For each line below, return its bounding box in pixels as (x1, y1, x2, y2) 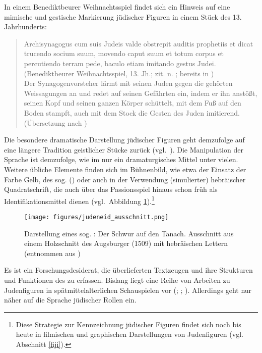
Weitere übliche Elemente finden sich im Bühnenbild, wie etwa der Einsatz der (4, 164, 246, 174)
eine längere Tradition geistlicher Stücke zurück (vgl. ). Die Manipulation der (4, 144, 243, 155)
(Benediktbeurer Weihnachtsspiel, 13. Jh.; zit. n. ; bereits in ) (24, 68, 214, 78)
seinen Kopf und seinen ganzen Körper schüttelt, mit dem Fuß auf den (24, 97, 241, 108)
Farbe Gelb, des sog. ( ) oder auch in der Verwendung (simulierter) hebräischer (4, 174, 246, 184)
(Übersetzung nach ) (24, 117, 87, 128)
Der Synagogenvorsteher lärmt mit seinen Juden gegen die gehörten (24, 78, 233, 88)
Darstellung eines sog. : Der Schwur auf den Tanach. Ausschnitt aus (24, 228, 234, 238)
